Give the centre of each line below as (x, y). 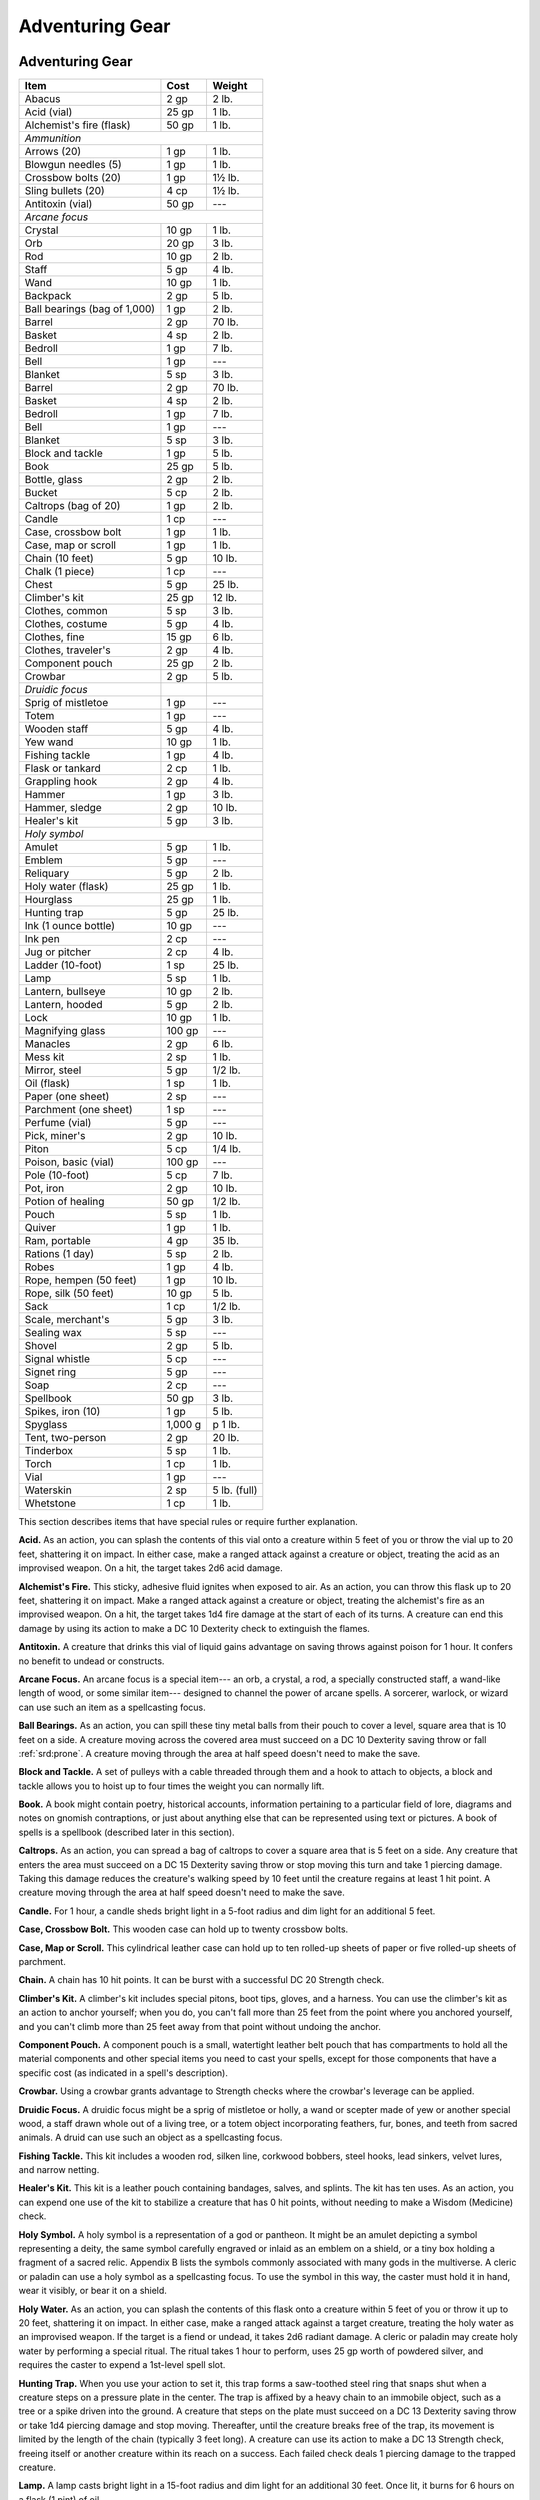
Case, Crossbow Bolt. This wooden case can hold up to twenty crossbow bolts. (183, 1929)
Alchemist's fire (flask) (77, 125)
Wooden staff (56, 729)
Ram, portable (58, 1241)
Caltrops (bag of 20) (72, 506)
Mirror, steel (53, 1070)
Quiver (40, 1228)
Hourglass (48, 900)
